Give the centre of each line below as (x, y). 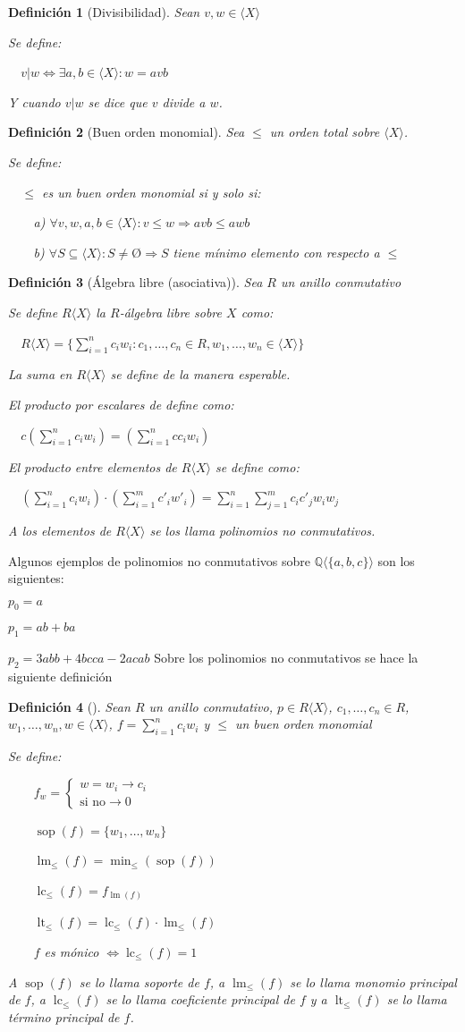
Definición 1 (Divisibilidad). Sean (104, 12)
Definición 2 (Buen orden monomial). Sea (127, 132)
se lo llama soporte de (139, 981)
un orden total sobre (325, 132)
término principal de (64, 1016)
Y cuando (34, 102)
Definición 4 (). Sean (69, 706)
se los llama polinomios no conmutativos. (262, 530)
